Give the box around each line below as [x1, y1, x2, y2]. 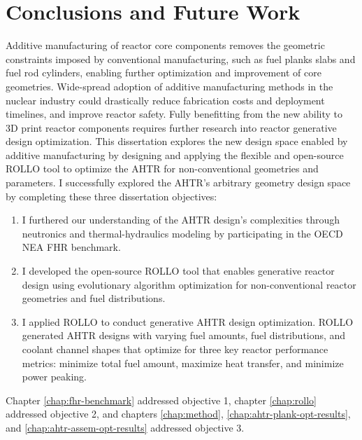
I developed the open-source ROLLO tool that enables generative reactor [22, 263, 335, 278]
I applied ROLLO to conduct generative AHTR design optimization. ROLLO [22, 314, 354, 329]
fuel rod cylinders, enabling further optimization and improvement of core [6, 65, 321, 80]
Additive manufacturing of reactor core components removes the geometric [6, 38, 325, 53]
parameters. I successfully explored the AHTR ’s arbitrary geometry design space [6, 175, 351, 190]
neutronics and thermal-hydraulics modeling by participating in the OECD [22, 226, 343, 240]
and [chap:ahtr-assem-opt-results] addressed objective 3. [6, 420, 245, 434]
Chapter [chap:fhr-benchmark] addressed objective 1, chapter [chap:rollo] [6, 392, 317, 407]
